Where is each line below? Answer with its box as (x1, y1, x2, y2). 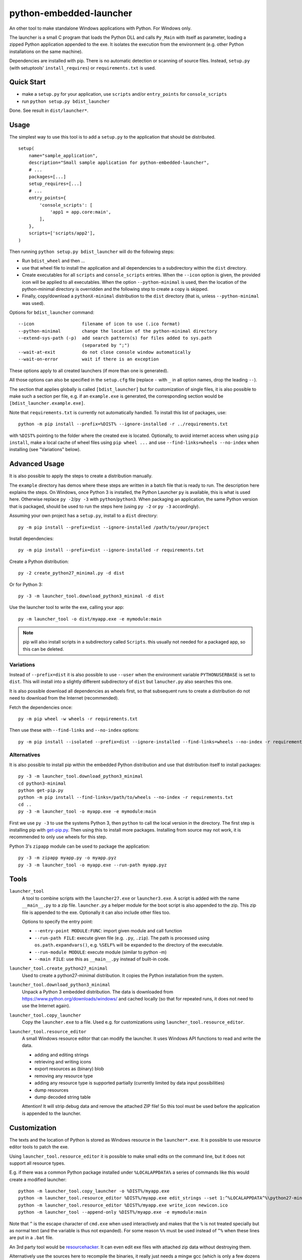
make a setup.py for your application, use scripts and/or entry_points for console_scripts (22, 91, 228, 97)
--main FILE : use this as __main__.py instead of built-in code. (34, 956, 170, 962)
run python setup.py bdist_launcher (22, 98, 110, 104)
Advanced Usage (9, 460, 65, 468)
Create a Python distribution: (9, 558, 69, 564)
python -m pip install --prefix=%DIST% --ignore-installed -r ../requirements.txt (18, 421, 228, 427)
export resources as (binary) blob (34, 1066, 104, 1072)
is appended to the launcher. (22, 1110, 82, 1116)
